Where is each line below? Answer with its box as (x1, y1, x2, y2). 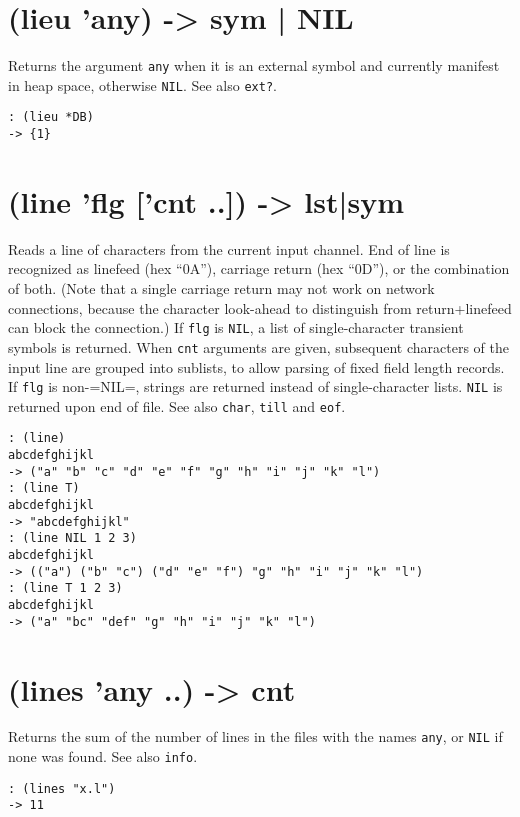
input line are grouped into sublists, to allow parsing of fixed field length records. (8, 356, 505, 377)
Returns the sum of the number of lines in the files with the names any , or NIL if (8, 726, 503, 747)
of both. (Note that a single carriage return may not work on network (8, 278, 435, 299)
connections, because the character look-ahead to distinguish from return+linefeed (8, 297, 512, 318)
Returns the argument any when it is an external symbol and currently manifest (8, 55, 500, 76)
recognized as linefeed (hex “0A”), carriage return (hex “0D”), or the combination (8, 258, 510, 279)
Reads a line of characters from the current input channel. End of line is (8, 238, 450, 259)
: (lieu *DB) (8, 110, 94, 125)
